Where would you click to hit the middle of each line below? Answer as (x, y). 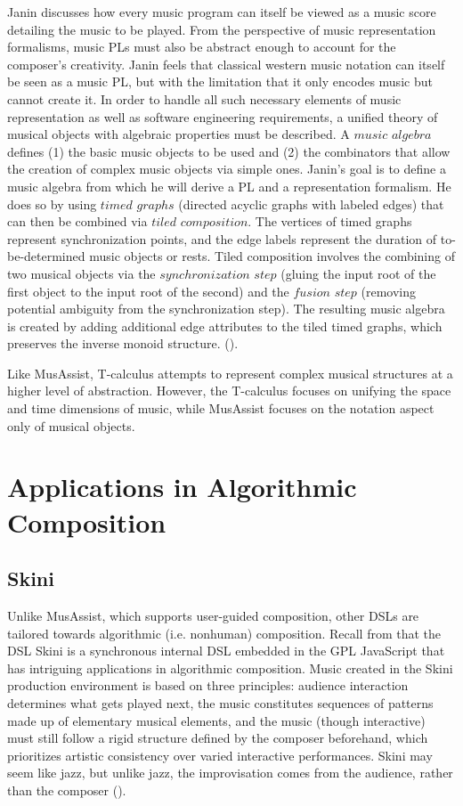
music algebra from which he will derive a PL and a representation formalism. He (229, 186)
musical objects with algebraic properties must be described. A (179, 134)
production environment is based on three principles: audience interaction (208, 685)
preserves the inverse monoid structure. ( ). (123, 343)
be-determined (46, 256)
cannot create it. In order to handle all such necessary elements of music (204, 98)
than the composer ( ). (67, 790)
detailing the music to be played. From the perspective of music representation (222, 29)
